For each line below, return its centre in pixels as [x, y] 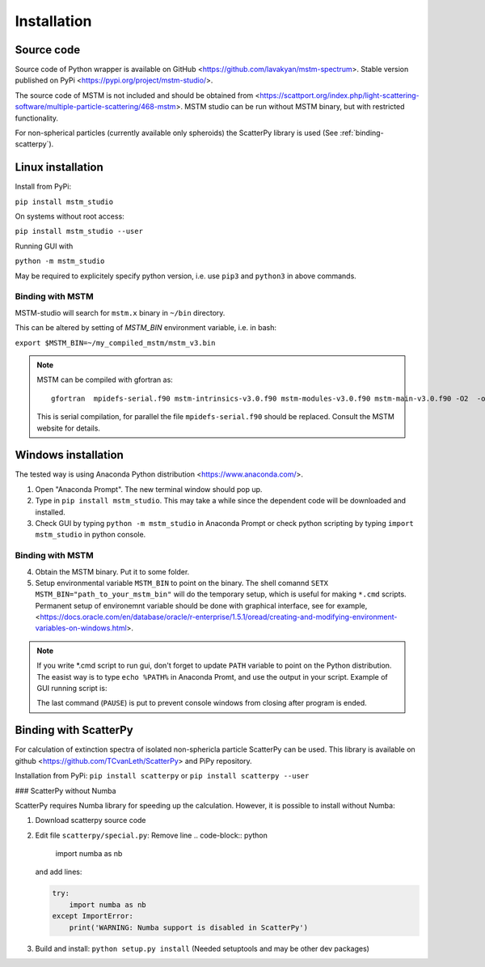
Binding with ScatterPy [74, 730]
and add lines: [59, 872]
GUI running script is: [72, 689]
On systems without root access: [70, 216]
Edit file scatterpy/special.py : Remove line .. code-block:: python [152, 835]
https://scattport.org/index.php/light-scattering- [339, 95]
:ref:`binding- [362, 133]
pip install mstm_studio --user [79, 231]
